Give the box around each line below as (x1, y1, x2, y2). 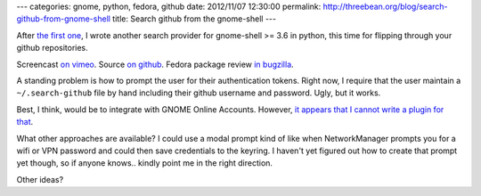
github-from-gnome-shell (16, 13, 111, 24)
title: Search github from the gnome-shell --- (112, 13, 276, 24)
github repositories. (16, 43, 88, 53)
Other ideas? (16, 174, 64, 184)
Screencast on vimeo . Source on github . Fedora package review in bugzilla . (16, 59, 294, 69)
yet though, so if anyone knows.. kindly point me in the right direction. (16, 158, 273, 168)
